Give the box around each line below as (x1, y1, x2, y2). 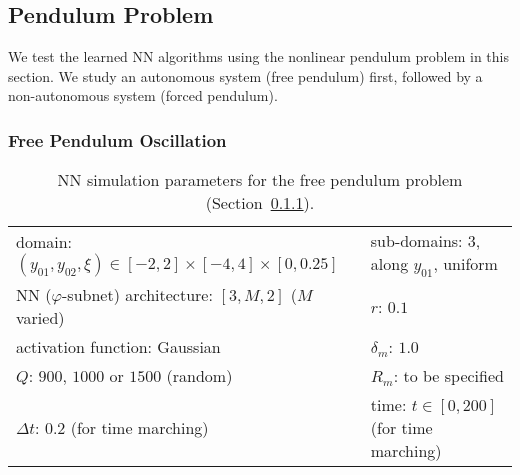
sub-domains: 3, (370, 229, 481, 253)
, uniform (433, 252, 498, 276)
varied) (16, 306, 65, 330)
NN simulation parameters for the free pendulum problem (57, 168, 463, 192)
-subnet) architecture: (62, 283, 213, 307)
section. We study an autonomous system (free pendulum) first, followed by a (8, 65, 483, 86)
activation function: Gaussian (16, 335, 221, 359)
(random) (166, 364, 233, 388)
